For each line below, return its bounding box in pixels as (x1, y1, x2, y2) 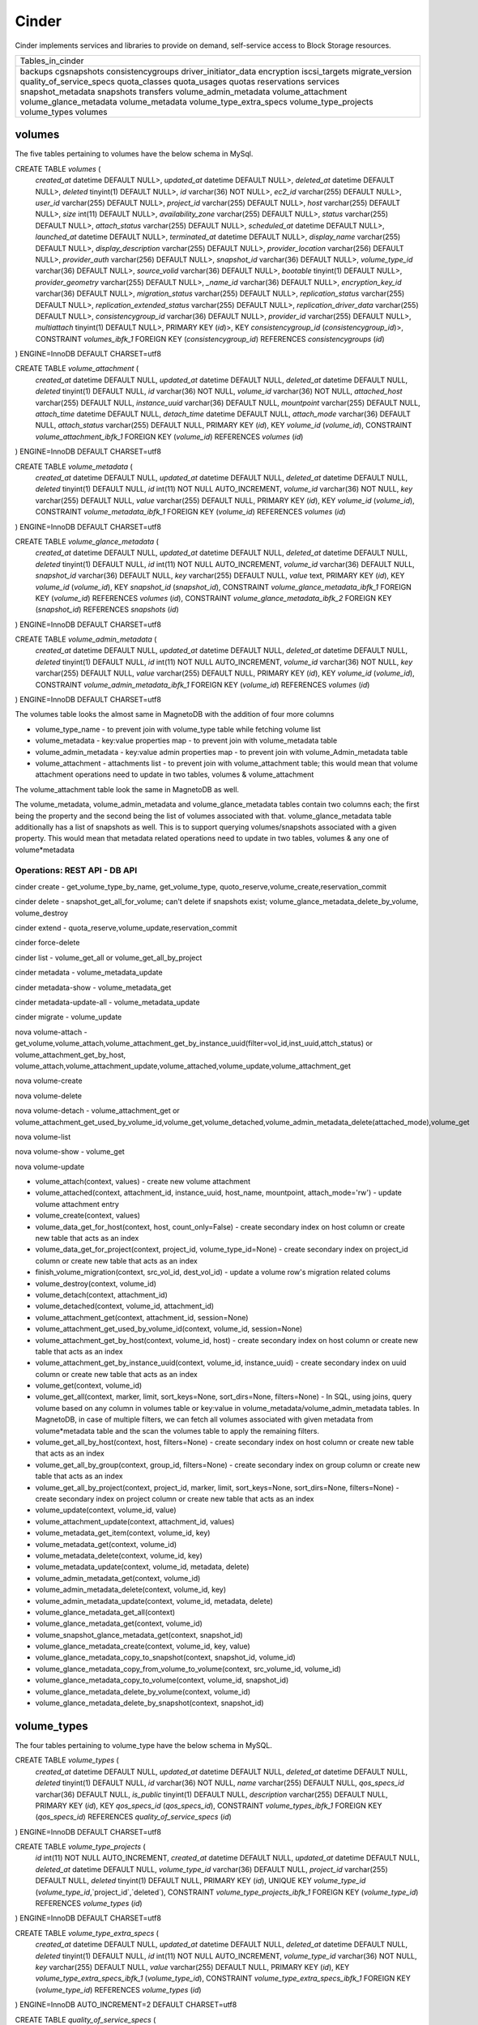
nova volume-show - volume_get (15, 1147, 125, 1157)
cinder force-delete (15, 938, 80, 948)
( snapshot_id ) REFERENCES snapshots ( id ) (35, 604, 180, 615)
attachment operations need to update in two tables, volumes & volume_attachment (35, 769, 314, 779)
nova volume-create (15, 1076, 83, 1085)
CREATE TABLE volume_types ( (15, 1755, 119, 1765)
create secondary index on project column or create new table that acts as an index (35, 1494, 314, 1503)
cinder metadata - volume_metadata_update (15, 968, 163, 978)
